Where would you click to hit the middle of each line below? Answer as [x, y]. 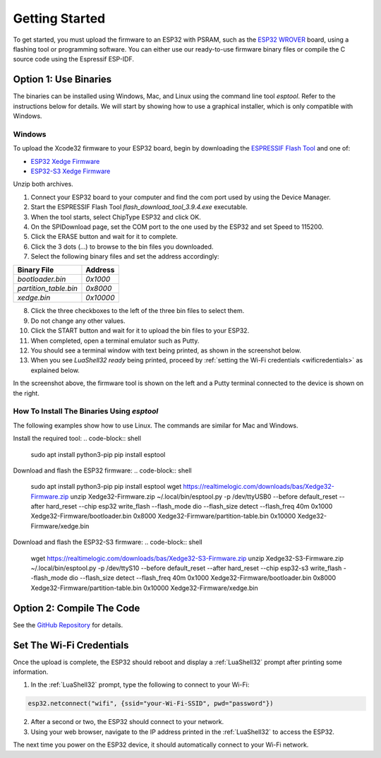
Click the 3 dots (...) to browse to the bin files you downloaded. [122, 247]
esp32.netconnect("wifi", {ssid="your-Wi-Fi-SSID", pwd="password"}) [151, 704]
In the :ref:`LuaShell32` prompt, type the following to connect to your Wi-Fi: [140, 685]
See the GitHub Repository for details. [68, 624]
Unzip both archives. [43, 184]
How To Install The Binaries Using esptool [86, 411]
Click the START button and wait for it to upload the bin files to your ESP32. [140, 331]
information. [31, 672]
